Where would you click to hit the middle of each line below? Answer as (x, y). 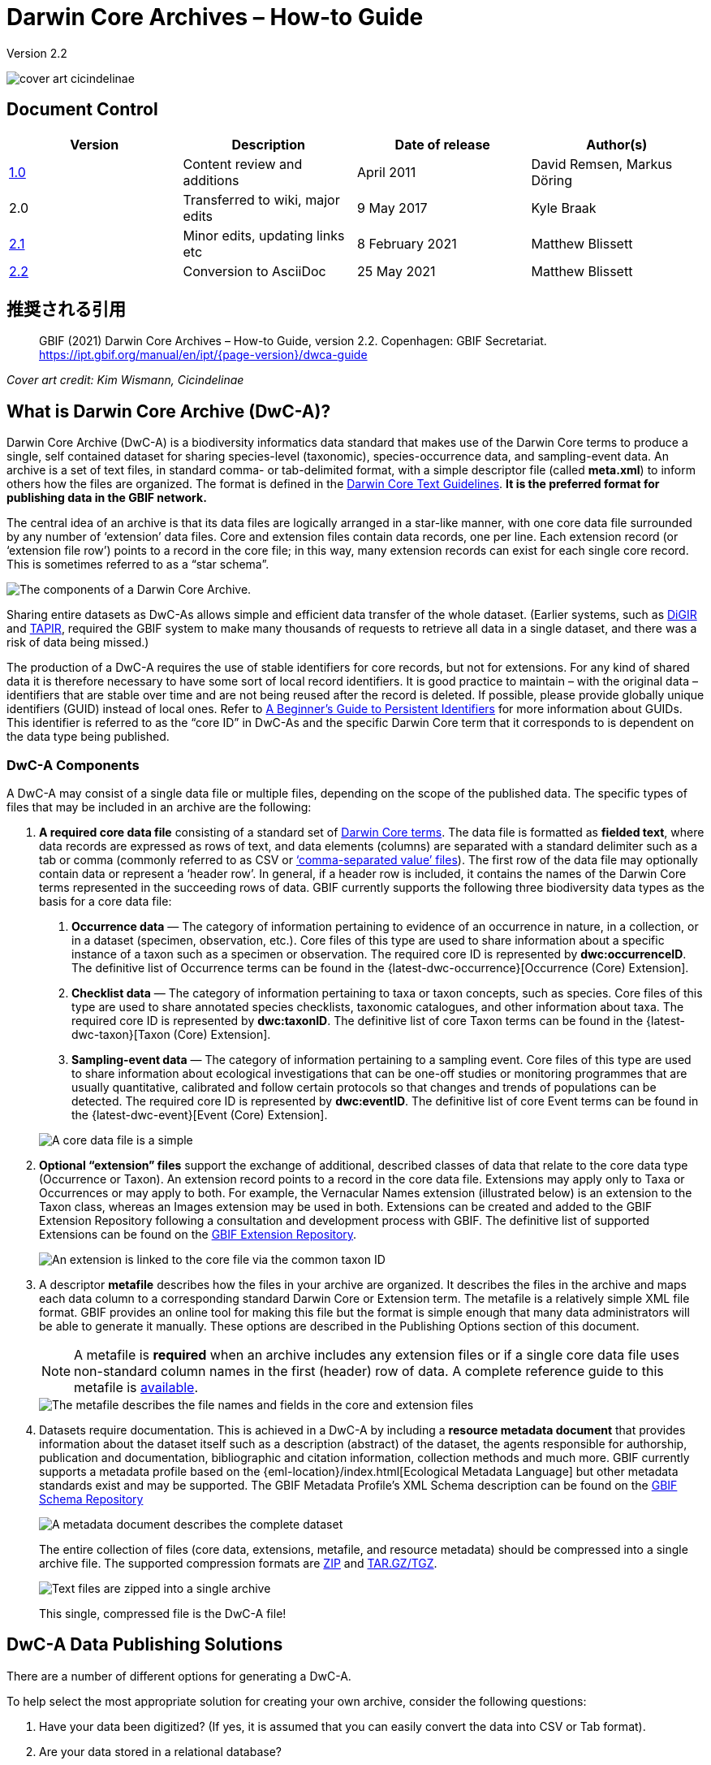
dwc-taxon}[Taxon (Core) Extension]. (171, 1035)
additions (211, 180)
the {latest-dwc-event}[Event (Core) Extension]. (200, 1115)
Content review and (243, 164)
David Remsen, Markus (602, 164)
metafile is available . (136, 1388)
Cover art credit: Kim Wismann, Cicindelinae (125, 380)
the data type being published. (88, 737)
